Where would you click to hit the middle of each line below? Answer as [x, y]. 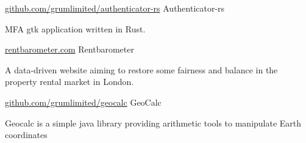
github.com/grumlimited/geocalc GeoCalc [83, 102]
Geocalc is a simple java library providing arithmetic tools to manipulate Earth [153, 123]
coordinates [26, 135]
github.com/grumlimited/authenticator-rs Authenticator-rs [115, 8]
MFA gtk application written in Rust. [75, 28]
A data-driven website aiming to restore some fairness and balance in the [141, 69]
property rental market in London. [69, 82]
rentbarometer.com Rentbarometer [69, 49]
